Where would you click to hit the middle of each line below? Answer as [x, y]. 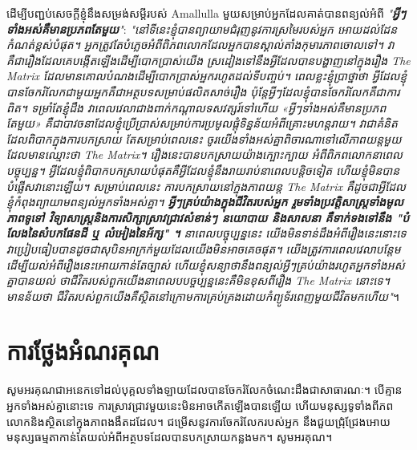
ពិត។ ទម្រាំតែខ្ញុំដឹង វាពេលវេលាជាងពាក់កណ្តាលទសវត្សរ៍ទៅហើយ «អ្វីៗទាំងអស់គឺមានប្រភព [196, 107]
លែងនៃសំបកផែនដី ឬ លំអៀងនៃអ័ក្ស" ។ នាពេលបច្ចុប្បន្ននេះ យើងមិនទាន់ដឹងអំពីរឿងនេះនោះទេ [206, 233]
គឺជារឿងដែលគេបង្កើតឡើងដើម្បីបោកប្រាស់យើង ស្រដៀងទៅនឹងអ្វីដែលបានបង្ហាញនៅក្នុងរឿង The [208, 60]
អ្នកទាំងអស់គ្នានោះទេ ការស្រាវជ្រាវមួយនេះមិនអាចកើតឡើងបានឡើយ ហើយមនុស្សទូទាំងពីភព [200, 405]
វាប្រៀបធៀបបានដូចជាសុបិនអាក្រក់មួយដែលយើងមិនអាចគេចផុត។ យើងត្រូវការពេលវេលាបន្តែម [204, 248]
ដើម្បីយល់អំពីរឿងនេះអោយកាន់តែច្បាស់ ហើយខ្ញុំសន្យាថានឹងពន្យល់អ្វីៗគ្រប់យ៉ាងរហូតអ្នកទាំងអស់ [206, 264]
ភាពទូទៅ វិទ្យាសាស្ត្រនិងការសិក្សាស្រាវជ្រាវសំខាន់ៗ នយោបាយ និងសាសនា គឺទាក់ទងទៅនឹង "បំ [208, 217]
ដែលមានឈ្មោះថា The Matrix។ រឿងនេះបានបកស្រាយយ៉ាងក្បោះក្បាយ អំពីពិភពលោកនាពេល [205, 154]
